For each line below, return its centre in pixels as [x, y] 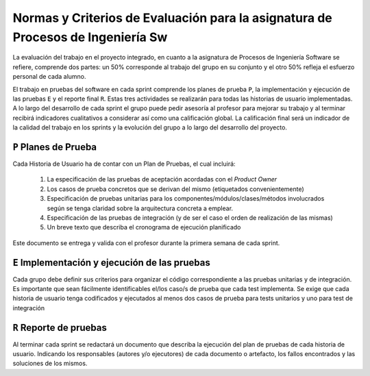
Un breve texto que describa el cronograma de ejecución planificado [144, 227]
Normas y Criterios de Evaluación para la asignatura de [172, 18]
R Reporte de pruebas [60, 328]
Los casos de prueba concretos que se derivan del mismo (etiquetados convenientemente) [175, 189]
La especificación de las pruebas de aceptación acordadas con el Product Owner [162, 179]
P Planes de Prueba [55, 147]
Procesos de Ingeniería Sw [90, 37]
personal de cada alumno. [49, 77]
